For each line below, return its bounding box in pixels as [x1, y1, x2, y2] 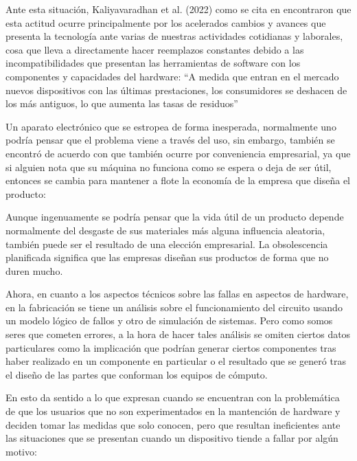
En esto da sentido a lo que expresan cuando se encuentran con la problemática [5, 390, 340, 405]
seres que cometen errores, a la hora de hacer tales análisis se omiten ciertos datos [5, 327, 351, 341]
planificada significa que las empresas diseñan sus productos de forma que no [5, 250, 329, 265]
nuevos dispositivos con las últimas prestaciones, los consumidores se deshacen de [5, 82, 347, 97]
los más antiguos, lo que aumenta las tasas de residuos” [5, 96, 238, 111]
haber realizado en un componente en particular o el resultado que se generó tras [5, 354, 346, 368]
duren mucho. [5, 263, 63, 278]
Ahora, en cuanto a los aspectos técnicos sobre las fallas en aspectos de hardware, [5, 286, 349, 301]
